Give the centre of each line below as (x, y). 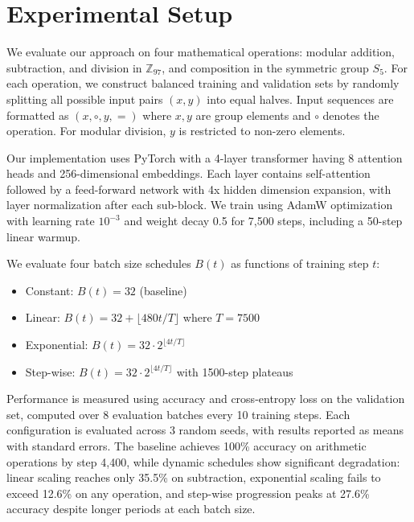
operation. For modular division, (86, 131)
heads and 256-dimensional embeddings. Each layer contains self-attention (189, 173)
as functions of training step (300, 263)
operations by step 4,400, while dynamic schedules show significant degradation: (203, 461)
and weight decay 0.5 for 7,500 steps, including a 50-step (263, 221)
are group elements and (253, 115)
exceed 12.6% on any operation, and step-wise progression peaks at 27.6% (188, 493)
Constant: (49, 290)
